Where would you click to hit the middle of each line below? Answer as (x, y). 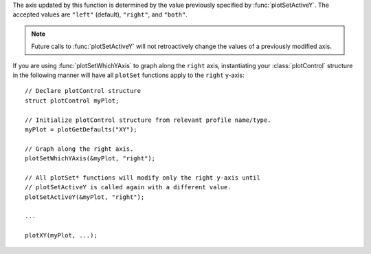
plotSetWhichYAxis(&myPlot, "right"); (90, 159)
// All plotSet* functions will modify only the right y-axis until (143, 178)
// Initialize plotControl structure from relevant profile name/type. (148, 120)
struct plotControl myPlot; (72, 100)
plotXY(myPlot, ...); (61, 235)
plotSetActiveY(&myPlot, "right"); (85, 197)
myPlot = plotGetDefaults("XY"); (81, 129)
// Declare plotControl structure (83, 91)
